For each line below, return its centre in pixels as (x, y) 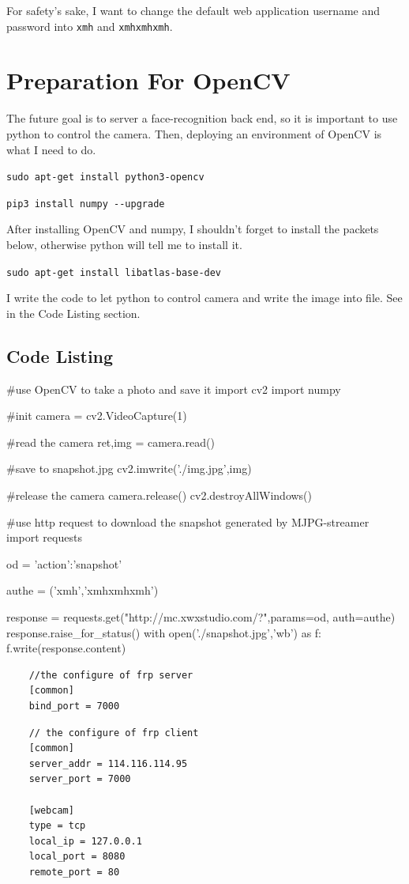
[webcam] (51, 810)
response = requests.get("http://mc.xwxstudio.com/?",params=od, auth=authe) (201, 617)
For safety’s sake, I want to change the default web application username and (193, 10)
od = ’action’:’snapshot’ (64, 563)
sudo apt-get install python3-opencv (105, 178)
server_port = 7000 (80, 779)
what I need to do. (51, 149)
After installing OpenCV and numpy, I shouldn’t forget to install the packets (193, 229)
